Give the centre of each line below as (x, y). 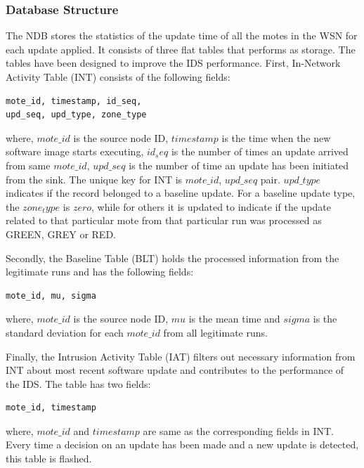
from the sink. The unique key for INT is (94, 179)
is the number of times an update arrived (260, 151)
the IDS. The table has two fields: (78, 383)
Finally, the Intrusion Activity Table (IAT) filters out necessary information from (181, 356)
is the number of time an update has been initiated (239, 165)
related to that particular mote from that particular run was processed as (164, 220)
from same (28, 165)
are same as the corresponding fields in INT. (239, 430)
